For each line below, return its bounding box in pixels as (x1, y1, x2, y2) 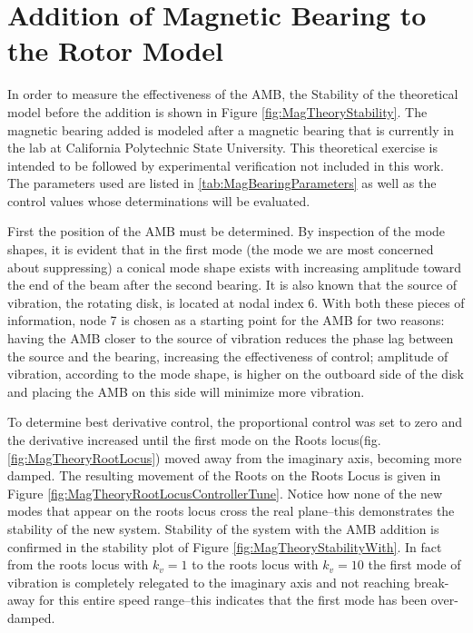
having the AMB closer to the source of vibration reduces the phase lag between (7, 329, 454, 348)
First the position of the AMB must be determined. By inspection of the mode (7, 222, 446, 241)
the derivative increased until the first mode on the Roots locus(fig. (7, 430, 381, 449)
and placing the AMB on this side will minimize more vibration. (7, 381, 365, 401)
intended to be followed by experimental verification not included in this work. (7, 155, 444, 174)
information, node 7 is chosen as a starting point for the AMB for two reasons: (7, 311, 445, 330)
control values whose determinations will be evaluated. (7, 191, 310, 210)
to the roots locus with (192, 555, 319, 574)
